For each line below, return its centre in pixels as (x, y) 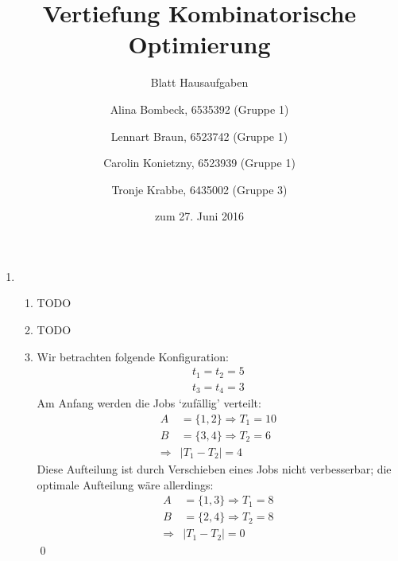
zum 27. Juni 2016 (199, 216)
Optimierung (199, 44)
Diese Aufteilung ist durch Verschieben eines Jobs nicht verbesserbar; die (214, 468)
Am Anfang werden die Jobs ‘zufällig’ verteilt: (149, 403)
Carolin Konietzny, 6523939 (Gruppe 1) (199, 163)
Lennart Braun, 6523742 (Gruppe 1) (199, 136)
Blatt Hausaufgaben (199, 82)
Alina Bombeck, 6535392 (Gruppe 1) (199, 109)
